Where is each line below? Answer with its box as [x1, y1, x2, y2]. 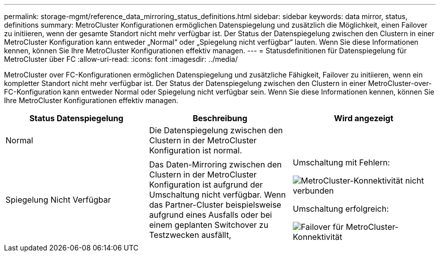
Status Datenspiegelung [29, 113, 124, 123]
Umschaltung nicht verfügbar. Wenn [149, 190, 286, 200]
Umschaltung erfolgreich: [292, 204, 389, 214]
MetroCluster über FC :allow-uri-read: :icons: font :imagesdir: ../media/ [4, 55, 238, 63]
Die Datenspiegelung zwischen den [149, 125, 283, 135]
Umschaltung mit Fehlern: [292, 157, 390, 167]
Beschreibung [192, 113, 248, 123]
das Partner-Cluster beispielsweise [149, 200, 281, 210]
